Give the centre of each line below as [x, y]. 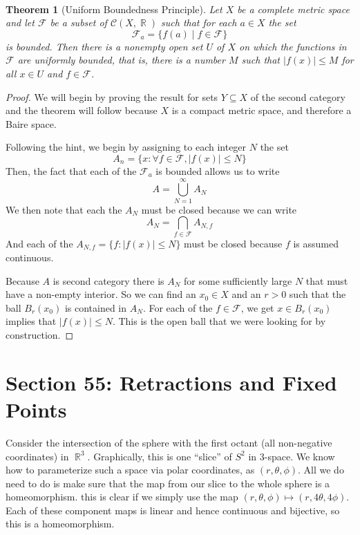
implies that [31, 321]
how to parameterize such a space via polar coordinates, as [130, 470]
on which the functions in [293, 46]
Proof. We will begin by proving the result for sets [112, 96]
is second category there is [108, 280]
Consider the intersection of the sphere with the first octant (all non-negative [169, 442]
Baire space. [31, 123]
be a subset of [78, 22]
